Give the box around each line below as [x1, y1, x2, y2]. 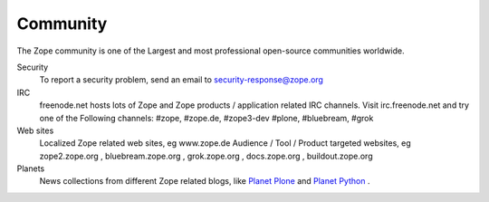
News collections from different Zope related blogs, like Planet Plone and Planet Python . [39, 176, 370, 187]
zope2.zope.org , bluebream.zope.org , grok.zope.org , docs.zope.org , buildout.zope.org [39, 150, 373, 161]
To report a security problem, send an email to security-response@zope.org [39, 74, 323, 85]
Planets [16, 163, 45, 174]
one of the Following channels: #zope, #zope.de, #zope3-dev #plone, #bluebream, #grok [39, 112, 374, 123]
